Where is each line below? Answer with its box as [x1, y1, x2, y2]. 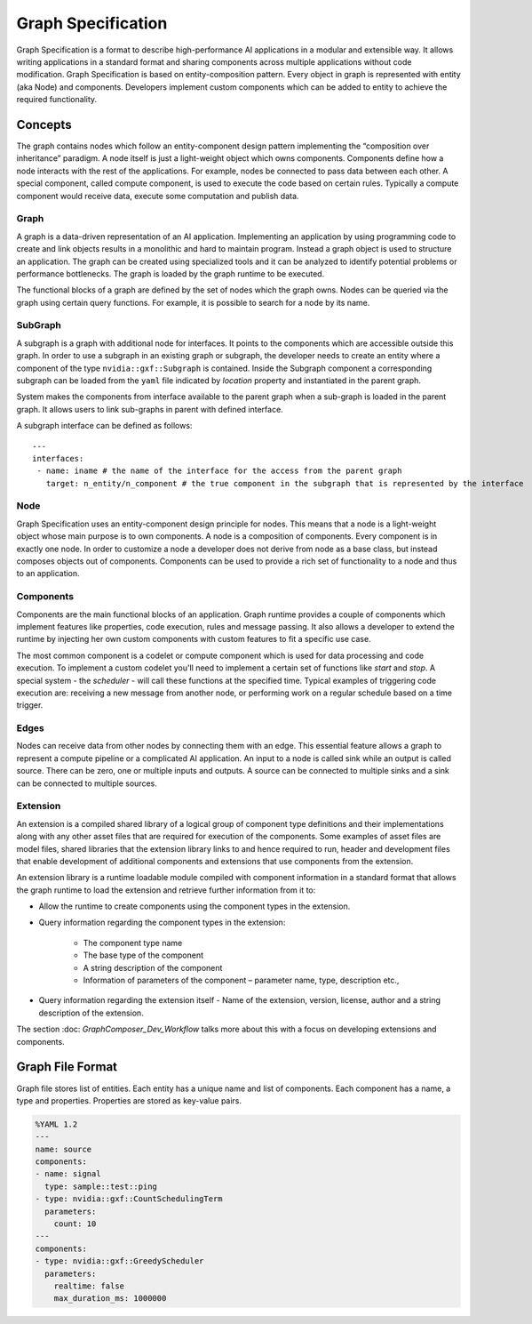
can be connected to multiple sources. [16, 778, 157, 789]
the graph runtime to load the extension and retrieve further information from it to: [16, 885, 316, 895]
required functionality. [16, 94, 98, 105]
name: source [35, 1143, 92, 1154]
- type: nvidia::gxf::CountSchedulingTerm [35, 1194, 223, 1204]
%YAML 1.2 [35, 1119, 78, 1129]
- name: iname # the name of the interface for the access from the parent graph [36, 466, 402, 476]
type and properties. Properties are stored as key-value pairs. [16, 1095, 242, 1106]
